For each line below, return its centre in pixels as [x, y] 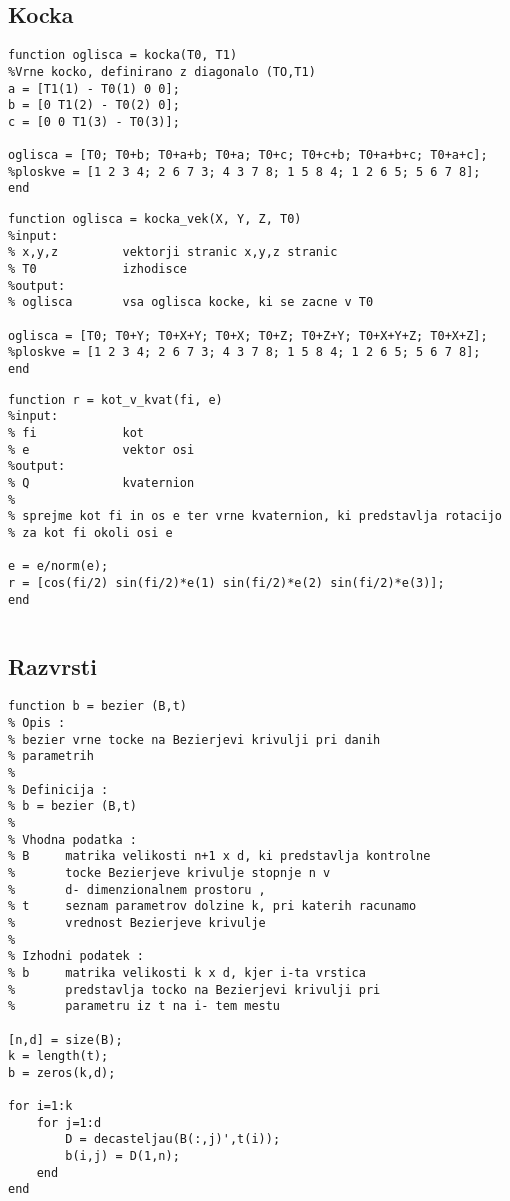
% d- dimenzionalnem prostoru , [137, 889]
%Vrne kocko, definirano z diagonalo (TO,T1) [162, 71]
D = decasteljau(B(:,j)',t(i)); [173, 1139]
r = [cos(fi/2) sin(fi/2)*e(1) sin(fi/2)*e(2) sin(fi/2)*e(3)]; [226, 582]
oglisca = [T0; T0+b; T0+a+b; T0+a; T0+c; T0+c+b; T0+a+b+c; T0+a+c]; [248, 155]
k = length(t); [58, 1056]
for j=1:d [69, 1122]
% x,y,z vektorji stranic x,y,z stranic [173, 252]
